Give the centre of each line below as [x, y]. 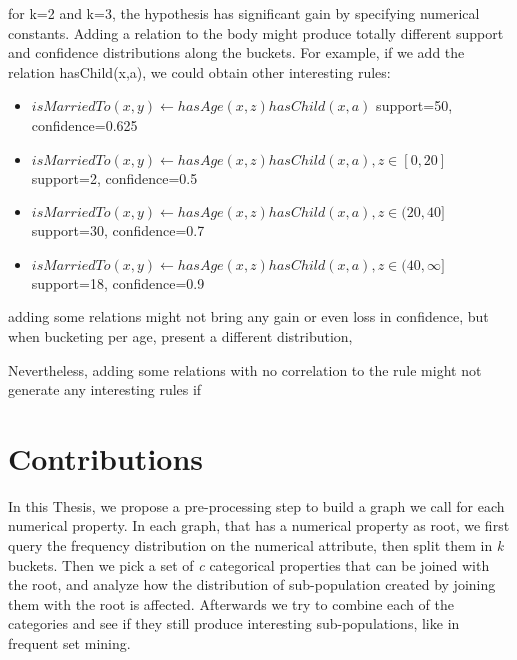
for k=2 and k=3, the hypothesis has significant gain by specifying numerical [244, 13]
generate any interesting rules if [105, 389]
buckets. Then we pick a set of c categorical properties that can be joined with [249, 564]
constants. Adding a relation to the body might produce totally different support [256, 32]
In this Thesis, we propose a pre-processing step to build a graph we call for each [256, 505]
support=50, [414, 105]
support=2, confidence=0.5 [114, 177]
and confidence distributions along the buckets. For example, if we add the [236, 52]
